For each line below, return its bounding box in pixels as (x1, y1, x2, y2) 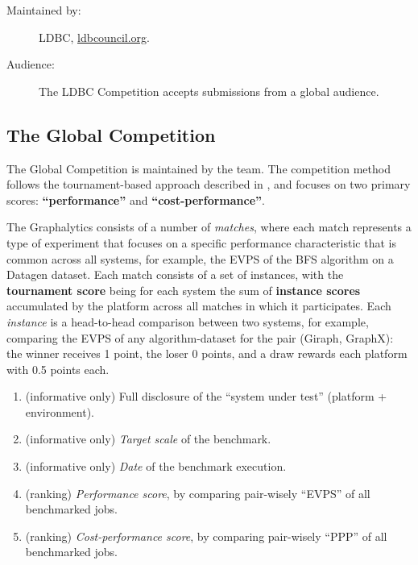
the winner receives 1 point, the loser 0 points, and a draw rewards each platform (6, 345, 408, 362)
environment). (25, 403, 95, 420)
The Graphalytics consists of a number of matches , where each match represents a (6, 218, 412, 235)
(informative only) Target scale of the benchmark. (25, 430, 271, 447)
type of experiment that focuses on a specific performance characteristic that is (6, 234, 396, 251)
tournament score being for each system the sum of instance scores (6, 281, 361, 298)
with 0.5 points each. (6, 360, 110, 377)
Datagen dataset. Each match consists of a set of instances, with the (6, 266, 344, 283)
